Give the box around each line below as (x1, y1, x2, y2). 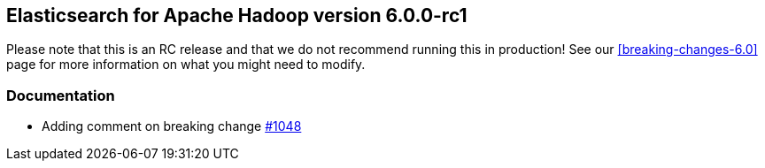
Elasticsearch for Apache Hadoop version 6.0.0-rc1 (6, 4, 467, 27)
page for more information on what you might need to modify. (6, 57, 366, 73)
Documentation (6, 86, 115, 104)
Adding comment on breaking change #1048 (42, 118, 302, 134)
